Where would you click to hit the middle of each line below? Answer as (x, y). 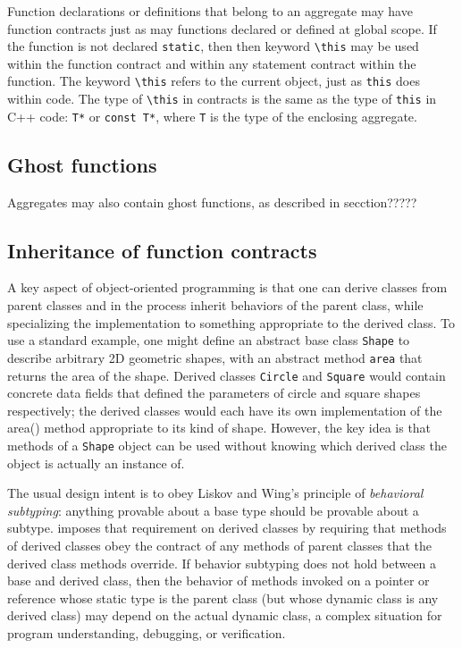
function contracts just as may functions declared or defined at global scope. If (222, 28)
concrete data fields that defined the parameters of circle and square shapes (214, 393)
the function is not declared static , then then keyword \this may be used (213, 46)
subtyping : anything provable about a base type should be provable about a (213, 510)
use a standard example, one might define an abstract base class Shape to (209, 340)
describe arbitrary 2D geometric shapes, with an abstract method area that (215, 357)
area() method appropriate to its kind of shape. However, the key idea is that (219, 428)
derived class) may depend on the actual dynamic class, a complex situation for (225, 615)
